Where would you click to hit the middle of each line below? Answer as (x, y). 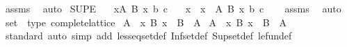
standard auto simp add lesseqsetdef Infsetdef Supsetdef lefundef (148, 36)
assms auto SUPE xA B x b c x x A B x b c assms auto (173, 8)
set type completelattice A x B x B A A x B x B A (146, 22)
